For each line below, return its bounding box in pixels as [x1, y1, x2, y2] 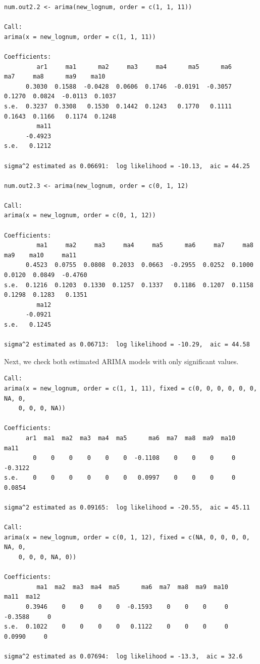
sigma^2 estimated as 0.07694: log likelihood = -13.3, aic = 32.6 [4, 653, 243, 660]
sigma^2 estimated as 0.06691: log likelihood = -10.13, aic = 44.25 [4, 162, 250, 170]
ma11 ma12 [4, 593, 40, 601]
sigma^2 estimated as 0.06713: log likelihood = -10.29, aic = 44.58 [4, 341, 250, 348]
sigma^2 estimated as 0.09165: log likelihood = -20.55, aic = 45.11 [4, 504, 250, 512]
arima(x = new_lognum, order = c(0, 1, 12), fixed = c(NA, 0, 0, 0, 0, [4, 533, 250, 541]
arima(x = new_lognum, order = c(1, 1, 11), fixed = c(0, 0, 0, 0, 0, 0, [4, 384, 257, 392]
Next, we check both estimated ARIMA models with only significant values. [4, 356, 239, 366]
